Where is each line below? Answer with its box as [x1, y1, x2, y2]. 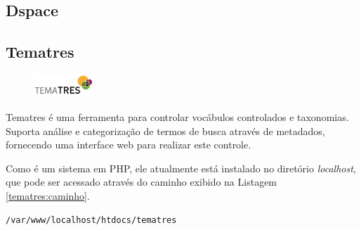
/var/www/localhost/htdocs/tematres [6, 215, 177, 225]
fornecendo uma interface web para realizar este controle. [6, 137, 251, 152]
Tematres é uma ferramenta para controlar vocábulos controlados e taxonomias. [6, 109, 349, 124]
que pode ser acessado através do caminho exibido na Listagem [6, 174, 277, 189]
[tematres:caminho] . [6, 188, 90, 203]
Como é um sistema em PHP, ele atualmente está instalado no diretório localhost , [6, 160, 356, 175]
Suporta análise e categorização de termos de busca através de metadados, [6, 123, 325, 138]
